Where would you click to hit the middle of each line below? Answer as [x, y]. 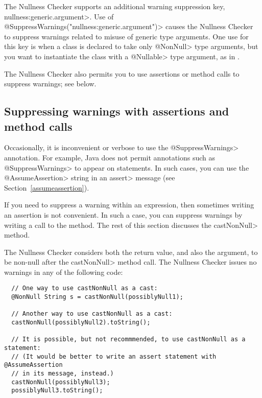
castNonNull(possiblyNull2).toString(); [81, 323]
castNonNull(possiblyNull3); [61, 382]
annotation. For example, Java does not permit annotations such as [110, 157]
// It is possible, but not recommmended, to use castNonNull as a [128, 340]
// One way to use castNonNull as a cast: [85, 288]
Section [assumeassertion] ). [47, 187]
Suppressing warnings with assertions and [117, 111]
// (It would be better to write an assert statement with [114, 356]
